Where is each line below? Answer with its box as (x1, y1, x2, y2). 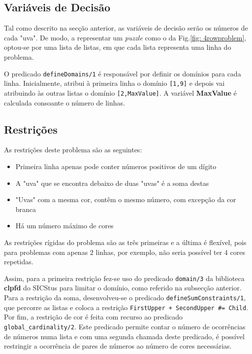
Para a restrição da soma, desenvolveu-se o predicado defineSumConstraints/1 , (4, 292, 246, 302)
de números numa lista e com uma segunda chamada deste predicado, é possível (4, 331, 245, 341)
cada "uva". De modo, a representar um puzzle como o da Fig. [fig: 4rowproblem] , (4, 32, 247, 42)
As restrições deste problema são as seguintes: (4, 144, 142, 155)
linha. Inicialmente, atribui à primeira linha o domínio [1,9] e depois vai (4, 78, 225, 88)
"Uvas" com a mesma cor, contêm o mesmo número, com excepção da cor (15, 194, 236, 205)
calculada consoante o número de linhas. (4, 97, 125, 107)
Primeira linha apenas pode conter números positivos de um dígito (15, 161, 217, 171)
